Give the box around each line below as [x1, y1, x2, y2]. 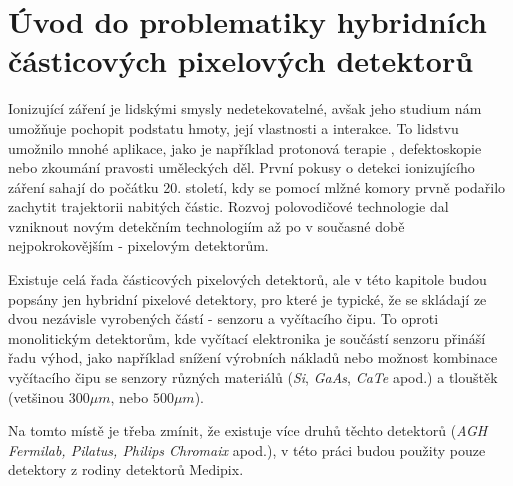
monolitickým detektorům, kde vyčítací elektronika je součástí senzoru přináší [8, 327, 486, 348]
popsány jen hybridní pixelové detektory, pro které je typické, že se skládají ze [8, 288, 487, 309]
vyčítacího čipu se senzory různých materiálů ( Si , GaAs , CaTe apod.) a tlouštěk [8, 367, 498, 388]
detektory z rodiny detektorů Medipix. [8, 459, 244, 480]
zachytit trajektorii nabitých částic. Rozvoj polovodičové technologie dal [8, 196, 449, 217]
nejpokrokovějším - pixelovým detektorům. [8, 235, 269, 256]
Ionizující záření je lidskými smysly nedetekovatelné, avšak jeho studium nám [8, 98, 482, 119]
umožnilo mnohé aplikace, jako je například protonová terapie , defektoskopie [8, 137, 482, 158]
